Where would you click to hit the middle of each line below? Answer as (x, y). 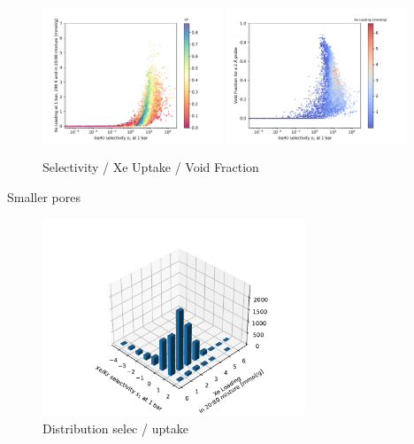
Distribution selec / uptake (115, 428)
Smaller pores (44, 196)
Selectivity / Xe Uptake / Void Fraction (151, 167)
